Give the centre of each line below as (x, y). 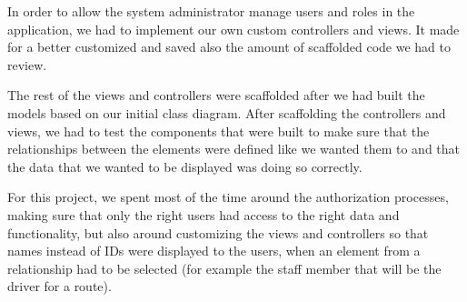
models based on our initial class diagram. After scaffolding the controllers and (227, 112)
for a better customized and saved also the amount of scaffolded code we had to (229, 47)
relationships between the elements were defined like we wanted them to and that (234, 149)
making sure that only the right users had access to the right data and (204, 214)
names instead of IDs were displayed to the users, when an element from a (214, 251)
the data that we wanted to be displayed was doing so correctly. (185, 166)
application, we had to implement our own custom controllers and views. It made (233, 29)
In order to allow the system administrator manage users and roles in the (211, 11)
